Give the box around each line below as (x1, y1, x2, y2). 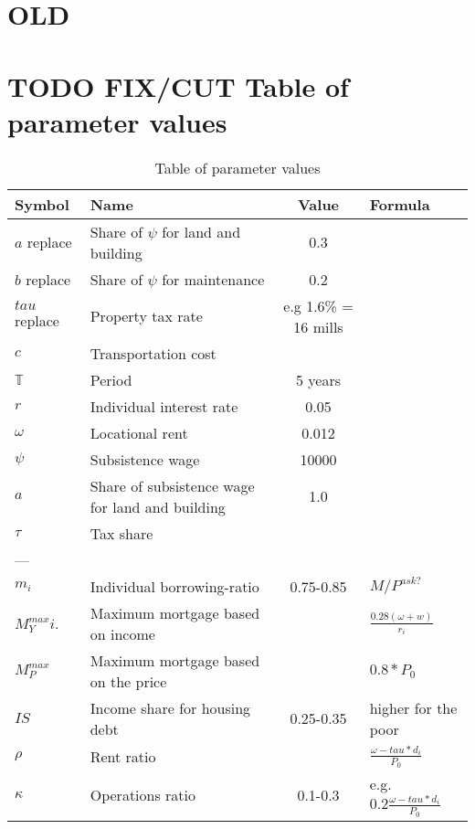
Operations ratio (90, 784, 196, 806)
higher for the (369, 696, 458, 718)
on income (90, 622, 155, 644)
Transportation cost (90, 342, 216, 364)
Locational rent (90, 421, 188, 443)
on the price (90, 670, 167, 692)
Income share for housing (90, 696, 251, 718)
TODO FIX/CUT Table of (7, 67, 349, 104)
